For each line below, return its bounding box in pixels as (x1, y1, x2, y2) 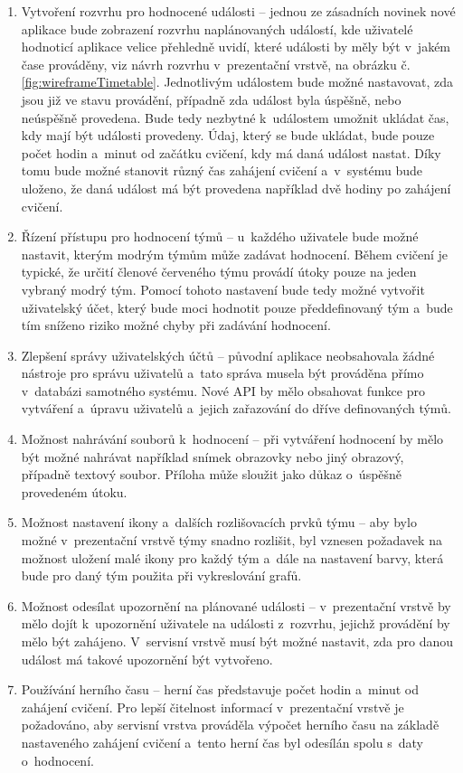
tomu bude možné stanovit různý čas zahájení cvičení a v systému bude (21, 161, 423, 180)
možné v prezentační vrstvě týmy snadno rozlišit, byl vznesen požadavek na (21, 531, 442, 550)
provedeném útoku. (21, 482, 128, 501)
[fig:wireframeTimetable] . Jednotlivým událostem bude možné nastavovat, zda (21, 72, 454, 91)
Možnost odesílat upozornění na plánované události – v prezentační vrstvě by (21, 596, 451, 615)
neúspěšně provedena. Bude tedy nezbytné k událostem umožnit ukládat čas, (21, 108, 449, 127)
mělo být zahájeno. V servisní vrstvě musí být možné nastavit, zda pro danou (21, 632, 454, 650)
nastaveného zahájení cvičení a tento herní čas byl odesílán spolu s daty (21, 732, 423, 751)
